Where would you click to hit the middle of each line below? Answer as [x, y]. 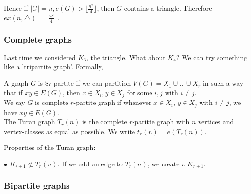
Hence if [16, 8]
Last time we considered [40, 57]
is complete [51, 102]
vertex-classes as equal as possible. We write [70, 131]
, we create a [166, 163]
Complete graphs [38, 39]
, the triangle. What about [126, 57]
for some [140, 92]
